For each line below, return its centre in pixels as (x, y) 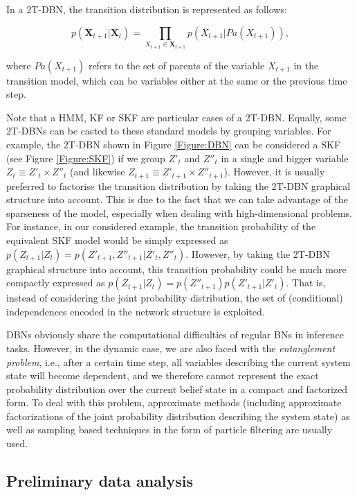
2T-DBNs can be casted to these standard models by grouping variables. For (169, 131)
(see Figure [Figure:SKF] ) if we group (86, 158)
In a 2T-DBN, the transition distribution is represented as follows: (147, 9)
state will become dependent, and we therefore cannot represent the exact (163, 375)
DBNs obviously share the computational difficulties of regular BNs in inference (175, 335)
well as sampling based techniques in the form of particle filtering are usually (170, 429)
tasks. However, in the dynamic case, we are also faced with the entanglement (171, 348)
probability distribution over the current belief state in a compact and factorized (177, 389)
